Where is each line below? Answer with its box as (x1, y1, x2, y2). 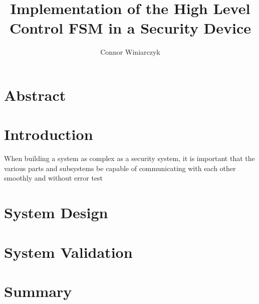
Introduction (4, 124, 93, 144)
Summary (4, 280, 72, 301)
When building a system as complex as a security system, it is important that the (4, 153, 255, 164)
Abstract (4, 84, 66, 105)
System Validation (4, 241, 133, 262)
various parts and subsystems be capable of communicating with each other (4, 163, 236, 173)
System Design (4, 202, 108, 223)
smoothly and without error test (4, 173, 103, 183)
